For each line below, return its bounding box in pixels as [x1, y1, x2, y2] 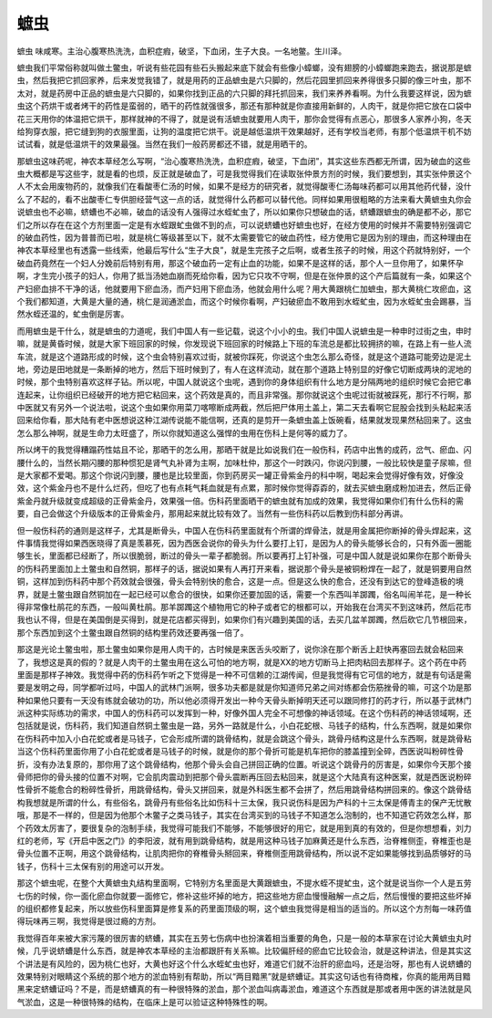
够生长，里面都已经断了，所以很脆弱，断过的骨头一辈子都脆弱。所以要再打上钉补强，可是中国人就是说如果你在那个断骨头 [16, 550, 472, 561]
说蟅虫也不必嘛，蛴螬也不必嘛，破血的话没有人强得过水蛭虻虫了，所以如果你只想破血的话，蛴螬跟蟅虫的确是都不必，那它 [16, 206, 472, 218]
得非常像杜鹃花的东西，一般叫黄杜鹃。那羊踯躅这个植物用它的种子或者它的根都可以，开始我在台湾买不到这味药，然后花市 [16, 601, 472, 612]
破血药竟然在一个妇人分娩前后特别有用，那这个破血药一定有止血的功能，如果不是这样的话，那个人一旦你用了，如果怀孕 [16, 257, 464, 268]
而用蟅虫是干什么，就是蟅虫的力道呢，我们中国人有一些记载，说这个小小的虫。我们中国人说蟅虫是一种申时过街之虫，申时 [16, 325, 472, 337]
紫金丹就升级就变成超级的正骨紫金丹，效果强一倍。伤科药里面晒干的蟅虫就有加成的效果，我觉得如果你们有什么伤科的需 [16, 495, 464, 506]
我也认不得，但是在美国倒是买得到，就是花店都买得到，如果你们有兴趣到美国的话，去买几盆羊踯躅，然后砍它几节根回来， [16, 614, 472, 625]
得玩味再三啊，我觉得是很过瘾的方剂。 [16, 916, 161, 927]
